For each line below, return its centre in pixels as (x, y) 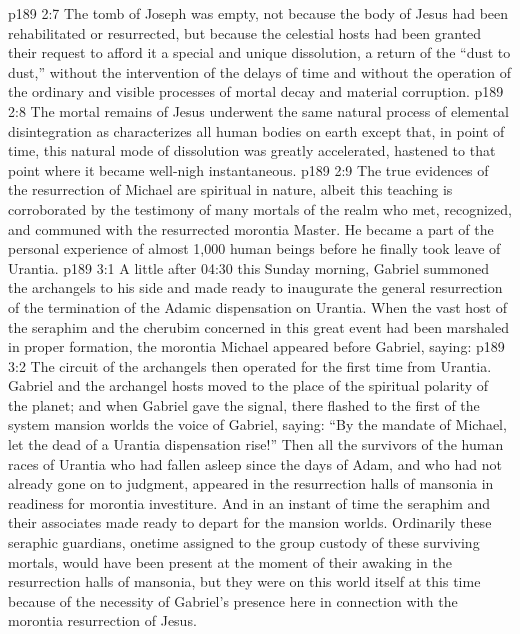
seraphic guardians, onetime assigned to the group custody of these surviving (244, 542)
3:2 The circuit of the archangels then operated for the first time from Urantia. (250, 365)
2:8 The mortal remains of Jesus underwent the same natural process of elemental (258, 110)
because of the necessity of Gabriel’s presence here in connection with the (233, 600)
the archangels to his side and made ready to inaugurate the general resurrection (255, 287)
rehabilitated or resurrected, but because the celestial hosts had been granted (245, 32)
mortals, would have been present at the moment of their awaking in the (230, 561)
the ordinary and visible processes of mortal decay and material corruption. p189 (256, 91)
